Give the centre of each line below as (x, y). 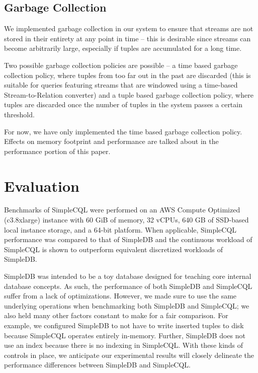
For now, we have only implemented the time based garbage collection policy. (123, 131)
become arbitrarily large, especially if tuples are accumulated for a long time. (123, 48)
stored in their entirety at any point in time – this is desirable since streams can (127, 38)
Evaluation (42, 185)
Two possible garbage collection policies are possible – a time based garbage (121, 65)
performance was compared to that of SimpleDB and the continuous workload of (128, 239)
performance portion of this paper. (57, 151)
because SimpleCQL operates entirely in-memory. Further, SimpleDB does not (125, 335)
